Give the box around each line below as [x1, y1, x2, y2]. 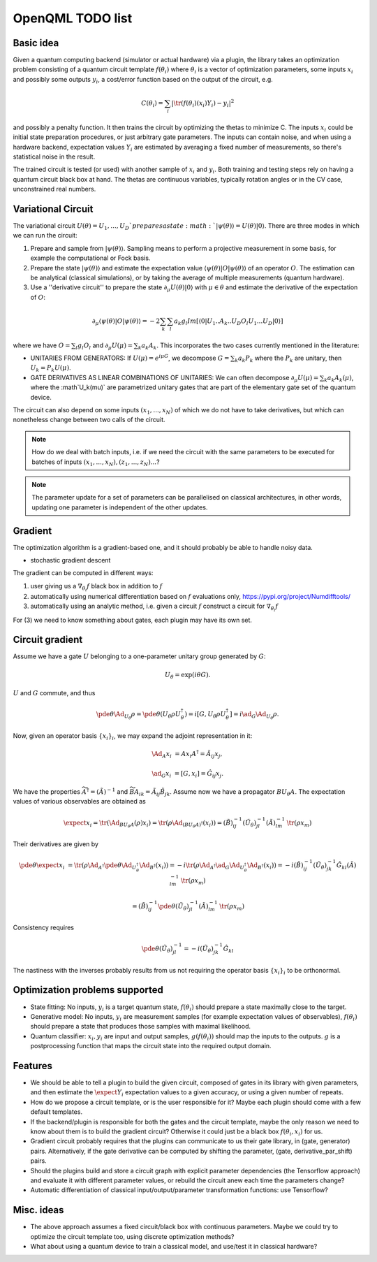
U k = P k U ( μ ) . [30, 363, 71, 374]
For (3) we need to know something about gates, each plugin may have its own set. [13, 616, 253, 624]
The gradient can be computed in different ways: [13, 569, 154, 577]
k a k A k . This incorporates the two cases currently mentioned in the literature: [138, 341, 360, 351]
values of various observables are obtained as [13, 797, 146, 806]
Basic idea [13, 37, 59, 49]
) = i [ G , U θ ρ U [184, 710, 226, 720]
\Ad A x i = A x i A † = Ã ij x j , [151, 748, 223, 760]
